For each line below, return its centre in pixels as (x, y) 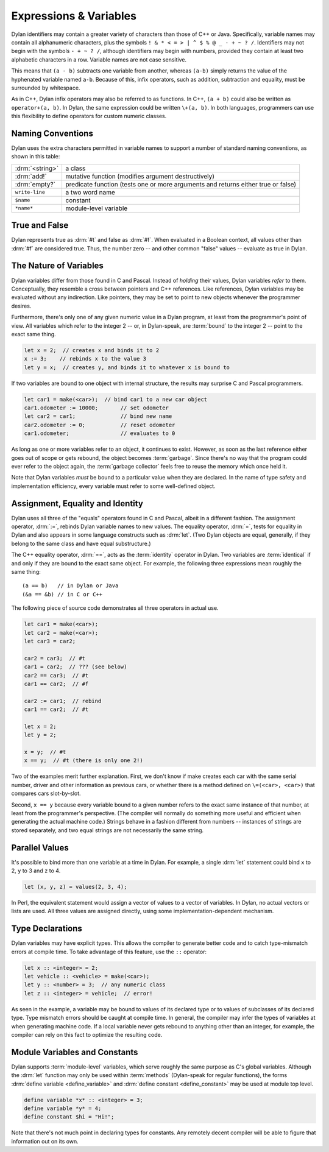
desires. (21, 306)
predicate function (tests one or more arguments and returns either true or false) (181, 184)
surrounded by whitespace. (46, 88)
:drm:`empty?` (35, 184)
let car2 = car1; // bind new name (98, 416)
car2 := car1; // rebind (63, 701)
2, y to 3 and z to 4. (36, 871)
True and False (40, 225)
